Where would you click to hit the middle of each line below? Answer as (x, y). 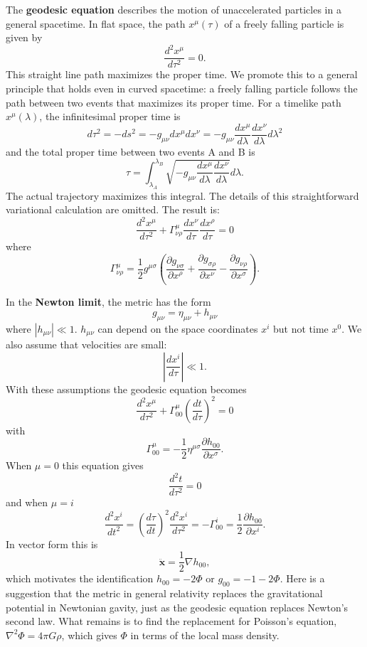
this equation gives (103, 465)
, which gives (89, 635)
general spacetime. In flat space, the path (96, 23)
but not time (300, 328)
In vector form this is (52, 544)
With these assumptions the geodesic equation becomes (126, 389)
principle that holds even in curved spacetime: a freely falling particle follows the (182, 88)
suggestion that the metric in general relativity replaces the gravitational (164, 593)
